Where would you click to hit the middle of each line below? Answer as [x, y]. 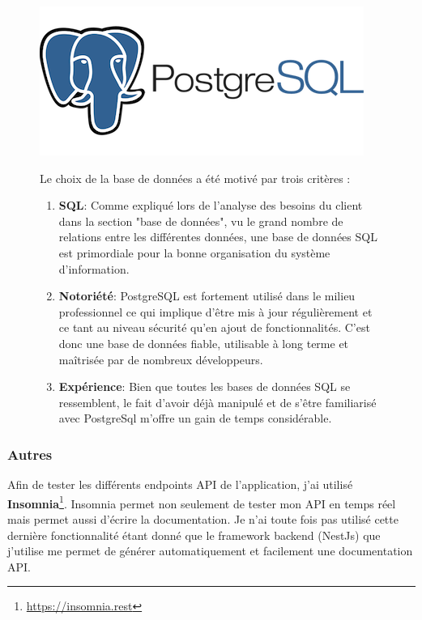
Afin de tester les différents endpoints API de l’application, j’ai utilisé [180, 484]
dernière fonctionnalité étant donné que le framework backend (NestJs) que [194, 535]
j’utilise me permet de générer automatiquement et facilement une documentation [210, 551]
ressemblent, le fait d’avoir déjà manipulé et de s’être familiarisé [217, 402]
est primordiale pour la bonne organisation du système [194, 252]
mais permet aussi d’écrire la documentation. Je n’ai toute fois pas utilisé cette [203, 518]
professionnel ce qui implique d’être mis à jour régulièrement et [215, 311]
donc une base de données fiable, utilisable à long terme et [204, 343]
